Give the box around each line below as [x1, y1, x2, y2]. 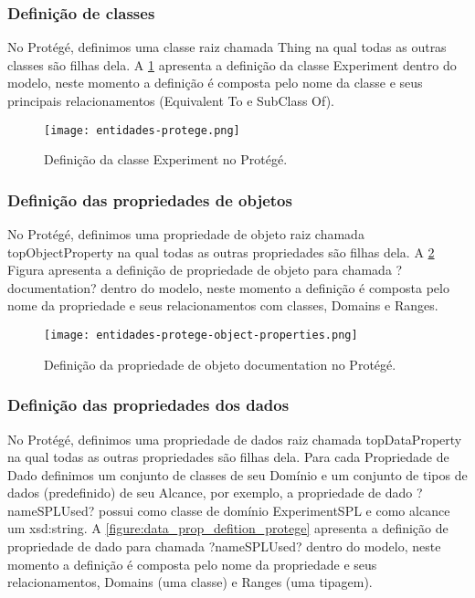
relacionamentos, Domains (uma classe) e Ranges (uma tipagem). [7, 572, 373, 592]
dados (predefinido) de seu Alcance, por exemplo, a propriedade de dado [7, 483, 413, 502]
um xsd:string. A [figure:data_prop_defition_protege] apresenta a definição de [7, 519, 449, 538]
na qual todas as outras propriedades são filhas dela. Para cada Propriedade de [7, 447, 449, 467]
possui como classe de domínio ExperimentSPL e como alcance [99, 500, 450, 519]
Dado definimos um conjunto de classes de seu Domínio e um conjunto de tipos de [7, 465, 468, 484]
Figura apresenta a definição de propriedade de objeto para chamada [7, 260, 392, 279]
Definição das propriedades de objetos [7, 188, 292, 211]
